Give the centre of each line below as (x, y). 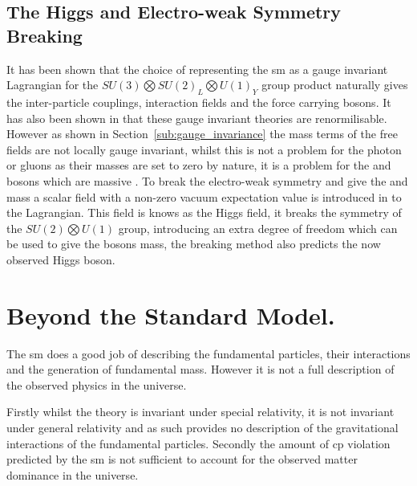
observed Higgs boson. (61, 259)
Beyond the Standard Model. (171, 314)
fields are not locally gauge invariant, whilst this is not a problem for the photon (204, 149)
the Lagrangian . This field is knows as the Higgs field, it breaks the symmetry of (204, 212)
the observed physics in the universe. (97, 384)
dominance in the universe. (73, 474)
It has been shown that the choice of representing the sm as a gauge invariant (197, 69)
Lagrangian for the (53, 85)
